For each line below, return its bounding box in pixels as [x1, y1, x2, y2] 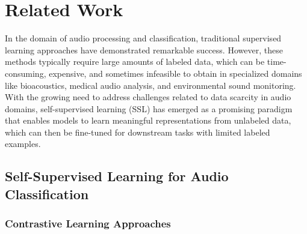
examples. [5, 137, 41, 150]
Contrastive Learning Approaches [5, 216, 171, 231]
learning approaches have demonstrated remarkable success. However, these [5, 43, 283, 56]
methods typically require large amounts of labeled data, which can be [5, 55, 265, 68]
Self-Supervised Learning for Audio [5, 167, 229, 185]
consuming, [5, 67, 46, 79]
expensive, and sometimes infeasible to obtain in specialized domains [49, 67, 302, 79]
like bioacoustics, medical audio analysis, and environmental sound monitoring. [5, 79, 296, 91]
